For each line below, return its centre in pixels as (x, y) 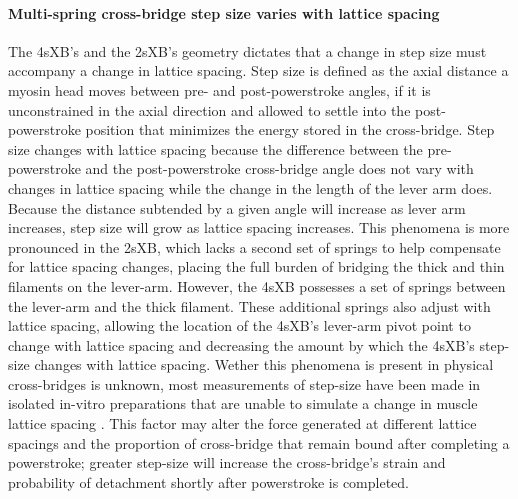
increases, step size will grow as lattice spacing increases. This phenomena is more (259, 227)
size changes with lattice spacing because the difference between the (215, 148)
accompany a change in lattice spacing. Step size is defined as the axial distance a (258, 70)
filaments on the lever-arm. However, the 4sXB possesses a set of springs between (257, 285)
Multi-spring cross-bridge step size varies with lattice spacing (224, 12)
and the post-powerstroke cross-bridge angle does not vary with (279, 168)
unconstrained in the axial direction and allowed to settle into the (209, 109)
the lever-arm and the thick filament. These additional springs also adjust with (249, 305)
